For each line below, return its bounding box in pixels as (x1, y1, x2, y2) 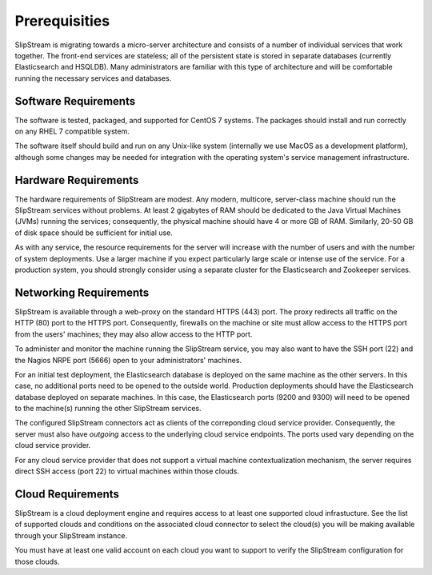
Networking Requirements (14, 286, 150, 299)
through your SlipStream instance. (14, 530, 128, 540)
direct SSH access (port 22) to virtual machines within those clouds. (14, 466, 240, 476)
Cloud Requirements (14, 487, 120, 501)
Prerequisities (14, 12, 110, 30)
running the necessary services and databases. (14, 73, 172, 83)
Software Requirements (14, 94, 136, 108)
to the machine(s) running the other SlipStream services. (14, 404, 202, 413)
